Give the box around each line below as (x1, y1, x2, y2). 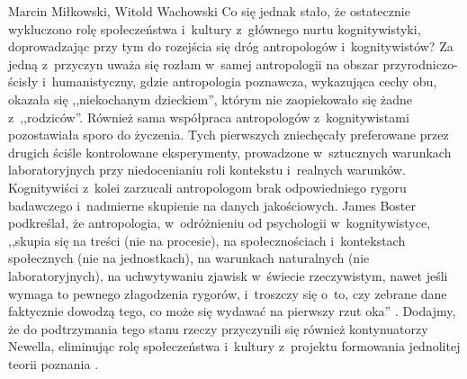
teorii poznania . (8, 354, 99, 373)
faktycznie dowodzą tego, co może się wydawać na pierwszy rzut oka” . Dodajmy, (8, 302, 456, 320)
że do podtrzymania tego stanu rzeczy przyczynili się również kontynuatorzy (8, 319, 428, 338)
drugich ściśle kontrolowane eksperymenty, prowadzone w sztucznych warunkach (8, 142, 452, 161)
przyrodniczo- (382, 54, 458, 73)
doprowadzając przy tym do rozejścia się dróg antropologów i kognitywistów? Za (8, 37, 454, 56)
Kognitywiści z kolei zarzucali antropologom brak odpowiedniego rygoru (8, 177, 407, 196)
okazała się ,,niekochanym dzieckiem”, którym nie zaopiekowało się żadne (8, 89, 412, 108)
